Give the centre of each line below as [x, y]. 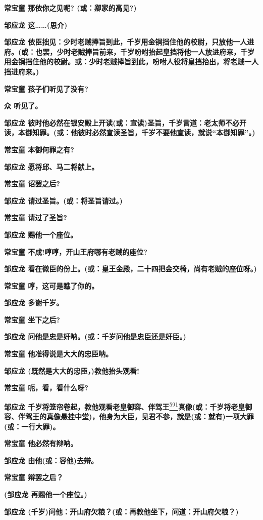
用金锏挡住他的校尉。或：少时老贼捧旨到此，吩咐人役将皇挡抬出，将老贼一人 [131, 62]
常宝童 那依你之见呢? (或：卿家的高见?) [70, 8]
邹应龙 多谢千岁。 [34, 303]
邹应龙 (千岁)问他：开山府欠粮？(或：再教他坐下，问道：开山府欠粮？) [121, 511]
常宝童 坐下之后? [32, 319]
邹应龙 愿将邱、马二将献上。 [51, 166]
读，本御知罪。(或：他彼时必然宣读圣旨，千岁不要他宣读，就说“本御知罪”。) [130, 132]
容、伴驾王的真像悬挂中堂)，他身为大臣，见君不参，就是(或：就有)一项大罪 [129, 416]
